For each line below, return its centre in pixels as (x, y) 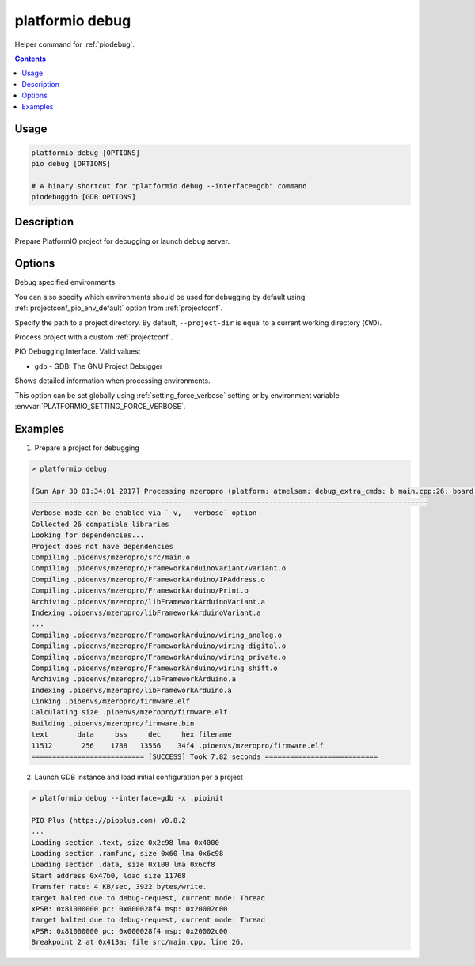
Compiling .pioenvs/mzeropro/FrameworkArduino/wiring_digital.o (159, 646)
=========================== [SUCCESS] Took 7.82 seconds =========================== (205, 757)
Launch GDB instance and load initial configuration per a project (139, 777)
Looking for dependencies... (88, 535)
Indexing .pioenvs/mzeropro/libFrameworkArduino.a (132, 690)
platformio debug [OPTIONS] (85, 153)
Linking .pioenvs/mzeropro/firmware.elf (110, 701)
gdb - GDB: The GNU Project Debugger (99, 366)
